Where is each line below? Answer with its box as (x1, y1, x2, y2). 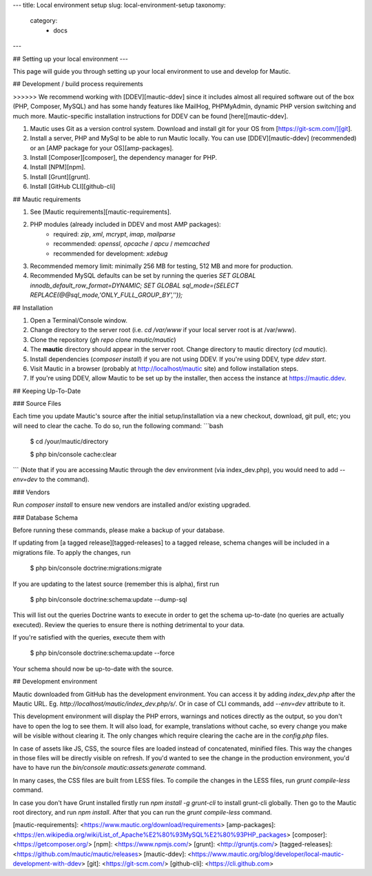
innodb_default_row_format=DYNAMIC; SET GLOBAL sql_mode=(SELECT (30, 281, 239, 289)
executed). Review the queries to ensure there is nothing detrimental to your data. (12, 620, 245, 629)
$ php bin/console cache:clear (30, 450, 117, 458)
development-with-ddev (12, 859, 82, 868)
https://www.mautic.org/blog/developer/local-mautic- (192, 850, 344, 858)
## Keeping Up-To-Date (12, 387, 81, 395)
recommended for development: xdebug (53, 249, 168, 258)
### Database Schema (12, 513, 79, 522)
